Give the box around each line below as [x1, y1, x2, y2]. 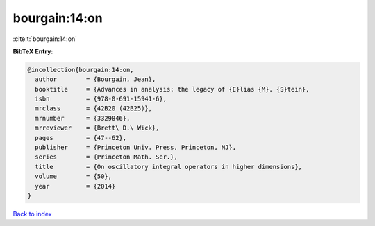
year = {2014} [35, 182, 116, 190]
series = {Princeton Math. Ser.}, [35, 153, 178, 161]
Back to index [12, 209, 52, 218]
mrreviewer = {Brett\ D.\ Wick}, [35, 124, 160, 132]
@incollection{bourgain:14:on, [27, 66, 135, 73]
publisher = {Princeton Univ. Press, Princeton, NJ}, [35, 144, 237, 152]
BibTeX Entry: [12, 47, 53, 55]
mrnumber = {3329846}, [35, 114, 131, 122]
